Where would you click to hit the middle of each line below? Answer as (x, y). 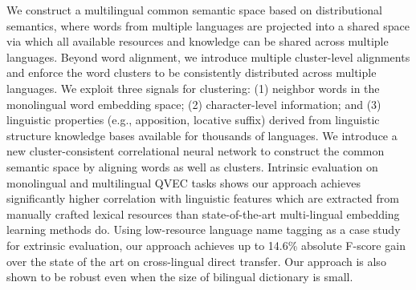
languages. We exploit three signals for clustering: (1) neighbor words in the (193, 88)
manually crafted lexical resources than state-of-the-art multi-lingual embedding (203, 213)
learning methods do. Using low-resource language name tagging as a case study (204, 230)
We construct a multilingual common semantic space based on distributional (194, 10)
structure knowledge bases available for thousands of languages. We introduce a (202, 135)
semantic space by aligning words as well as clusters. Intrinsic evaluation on (192, 166)
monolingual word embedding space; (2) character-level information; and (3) (194, 104)
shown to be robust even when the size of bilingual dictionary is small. (180, 277)
